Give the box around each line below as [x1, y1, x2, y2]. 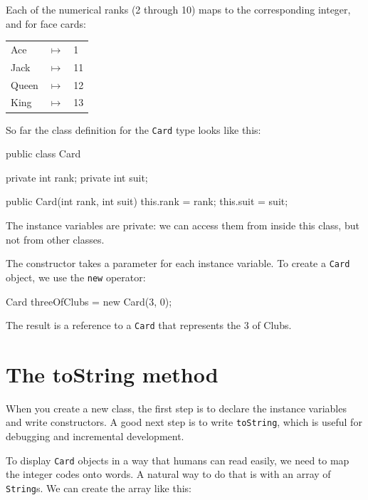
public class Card [6, 146, 81, 161]
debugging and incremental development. [6, 429, 184, 444]
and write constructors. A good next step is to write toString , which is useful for [6, 415, 362, 429]
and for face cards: [6, 16, 86, 31]
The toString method [6, 359, 219, 388]
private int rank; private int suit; [6, 170, 148, 184]
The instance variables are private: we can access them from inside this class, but [6, 218, 359, 232]
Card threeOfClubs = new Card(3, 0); [6, 293, 172, 308]
